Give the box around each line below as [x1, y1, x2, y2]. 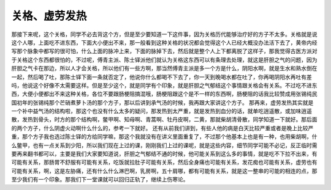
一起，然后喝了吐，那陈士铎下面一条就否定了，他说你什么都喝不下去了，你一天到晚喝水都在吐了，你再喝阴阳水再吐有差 [11, 73, 312, 81]
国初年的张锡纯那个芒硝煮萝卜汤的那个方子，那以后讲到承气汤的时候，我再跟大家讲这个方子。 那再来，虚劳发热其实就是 [11, 98, 314, 106]
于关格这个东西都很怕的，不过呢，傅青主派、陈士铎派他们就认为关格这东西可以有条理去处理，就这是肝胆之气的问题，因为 [11, 56, 318, 64]
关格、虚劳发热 [11, 9, 87, 23]
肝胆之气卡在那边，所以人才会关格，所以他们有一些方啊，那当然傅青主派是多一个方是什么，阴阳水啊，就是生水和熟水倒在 [11, 65, 318, 72]
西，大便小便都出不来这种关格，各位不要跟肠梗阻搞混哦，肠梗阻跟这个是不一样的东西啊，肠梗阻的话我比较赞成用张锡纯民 [11, 90, 318, 98]
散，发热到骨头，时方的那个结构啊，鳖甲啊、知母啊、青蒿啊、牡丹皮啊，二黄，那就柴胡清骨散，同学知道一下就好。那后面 [11, 116, 318, 123]
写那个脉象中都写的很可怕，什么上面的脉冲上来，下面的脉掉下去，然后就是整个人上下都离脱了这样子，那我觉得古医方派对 [11, 48, 318, 55]
